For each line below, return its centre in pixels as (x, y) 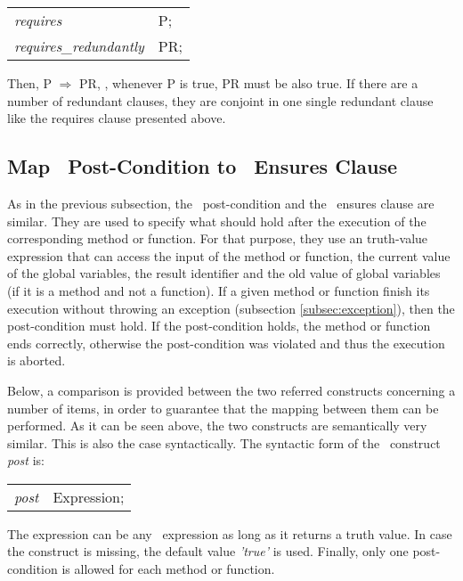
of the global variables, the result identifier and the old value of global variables (224, 273)
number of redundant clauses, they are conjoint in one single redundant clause (220, 100)
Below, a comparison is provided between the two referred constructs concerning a (231, 390)
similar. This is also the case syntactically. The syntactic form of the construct (224, 442)
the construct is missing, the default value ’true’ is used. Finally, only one (208, 551)
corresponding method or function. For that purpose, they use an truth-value (218, 238)
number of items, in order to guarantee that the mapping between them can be (223, 408)
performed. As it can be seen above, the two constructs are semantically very (217, 426)
